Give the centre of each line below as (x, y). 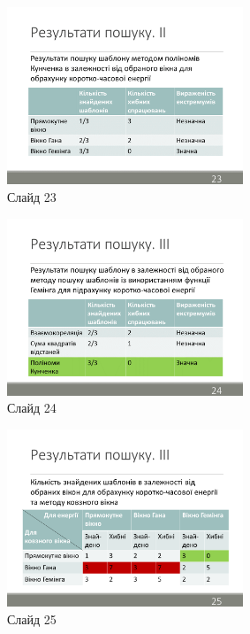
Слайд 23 (32, 196)
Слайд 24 (32, 408)
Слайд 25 (32, 619)
